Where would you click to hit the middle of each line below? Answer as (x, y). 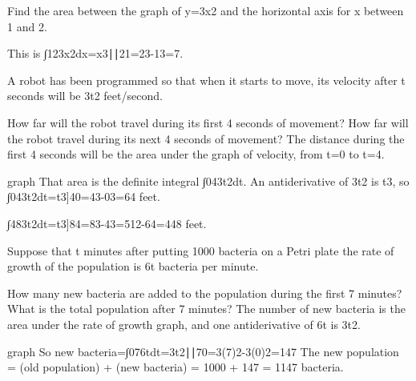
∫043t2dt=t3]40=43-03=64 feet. (84, 197)
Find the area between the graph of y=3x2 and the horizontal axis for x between (206, 10)
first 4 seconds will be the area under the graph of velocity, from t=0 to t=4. (196, 154)
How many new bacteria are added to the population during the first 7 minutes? (205, 293)
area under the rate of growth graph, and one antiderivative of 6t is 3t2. (184, 324)
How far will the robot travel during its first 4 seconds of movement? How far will (208, 122)
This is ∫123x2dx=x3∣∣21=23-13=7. (95, 53)
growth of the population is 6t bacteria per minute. (133, 266)
